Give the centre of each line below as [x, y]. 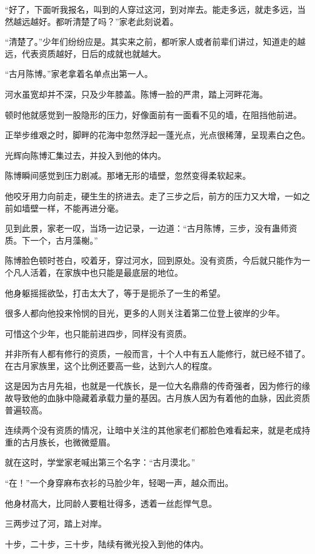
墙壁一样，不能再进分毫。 [72, 208]
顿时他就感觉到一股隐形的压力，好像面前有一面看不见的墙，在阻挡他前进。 [153, 114]
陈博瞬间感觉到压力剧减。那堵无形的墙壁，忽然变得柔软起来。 [128, 175]
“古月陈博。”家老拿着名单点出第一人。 [79, 74]
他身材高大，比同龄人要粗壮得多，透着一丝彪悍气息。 [111, 503]
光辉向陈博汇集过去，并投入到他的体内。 [85, 155]
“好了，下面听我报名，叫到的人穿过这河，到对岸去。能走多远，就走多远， [151, 9]
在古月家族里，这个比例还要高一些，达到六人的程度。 [111, 365]
